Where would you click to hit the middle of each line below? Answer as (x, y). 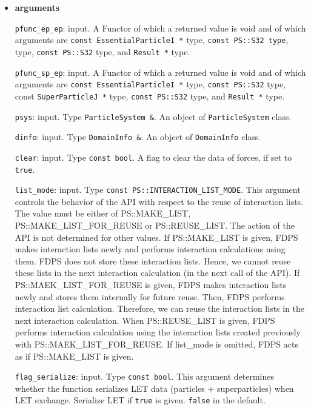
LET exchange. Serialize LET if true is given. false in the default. (140, 400)
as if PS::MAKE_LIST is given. (74, 356)
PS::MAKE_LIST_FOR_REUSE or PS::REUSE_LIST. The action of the (155, 225)
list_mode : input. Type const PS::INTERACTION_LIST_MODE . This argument (158, 190)
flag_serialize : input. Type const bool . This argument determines (144, 376)
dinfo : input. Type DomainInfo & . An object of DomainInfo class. (138, 137)
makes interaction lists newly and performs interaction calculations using (150, 249)
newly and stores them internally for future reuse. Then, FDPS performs (150, 296)
